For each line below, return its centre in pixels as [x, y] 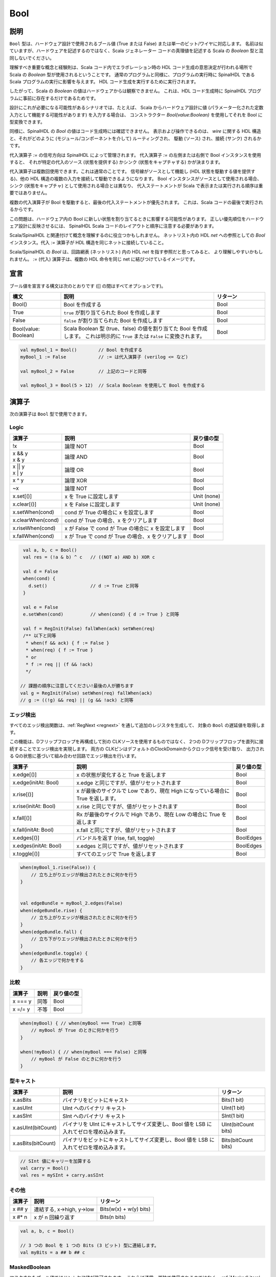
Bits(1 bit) [233, 1100]
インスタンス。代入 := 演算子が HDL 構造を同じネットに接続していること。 [88, 242]
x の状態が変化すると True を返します [121, 775]
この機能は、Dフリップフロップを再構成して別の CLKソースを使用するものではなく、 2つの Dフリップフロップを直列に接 [136, 742]
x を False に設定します [93, 505]
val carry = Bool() [44, 1168]
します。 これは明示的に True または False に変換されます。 [134, 336]
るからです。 [23, 209]
